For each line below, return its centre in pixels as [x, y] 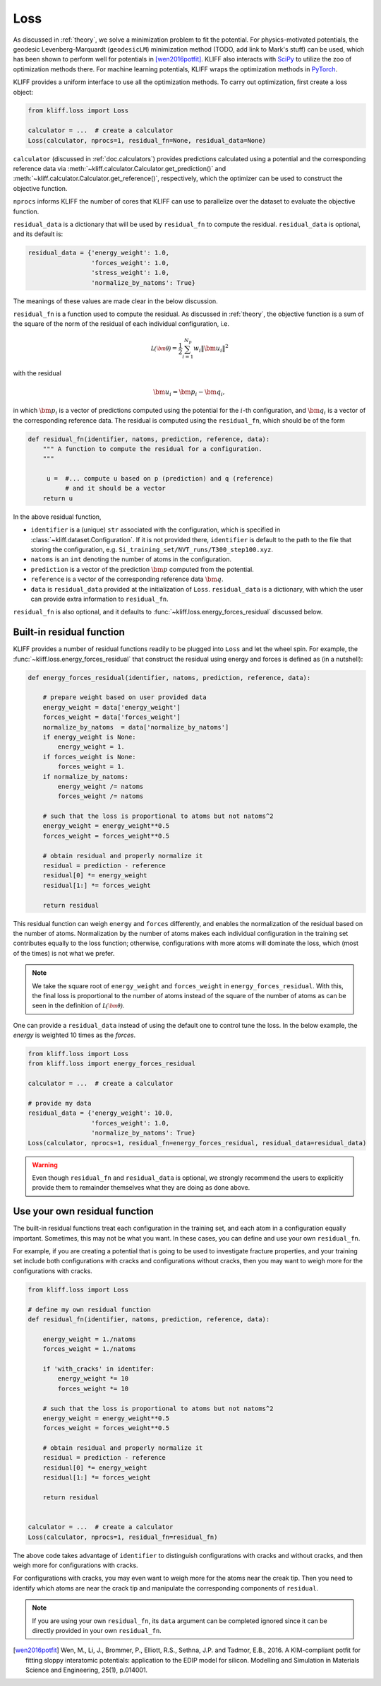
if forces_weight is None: [90, 757]
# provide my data [60, 1103]
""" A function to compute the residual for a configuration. [152, 449]
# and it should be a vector [115, 488]
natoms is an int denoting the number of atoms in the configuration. [131, 559]
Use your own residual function [84, 1211]
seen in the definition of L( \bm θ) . [78, 1006]
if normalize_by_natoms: [86, 777]
